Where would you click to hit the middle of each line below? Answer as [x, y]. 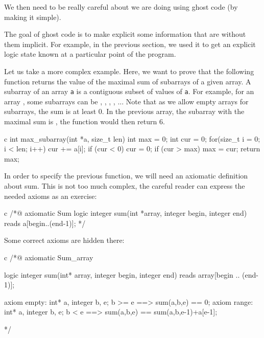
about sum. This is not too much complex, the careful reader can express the [125, 185]
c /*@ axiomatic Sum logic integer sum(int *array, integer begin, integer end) [126, 213]
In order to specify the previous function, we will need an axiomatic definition [126, 176]
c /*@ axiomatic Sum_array [49, 257]
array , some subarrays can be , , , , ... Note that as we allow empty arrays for [126, 101]
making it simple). [33, 17]
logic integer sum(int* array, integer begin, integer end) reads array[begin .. [122, 274]
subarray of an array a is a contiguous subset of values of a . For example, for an [129, 91]
